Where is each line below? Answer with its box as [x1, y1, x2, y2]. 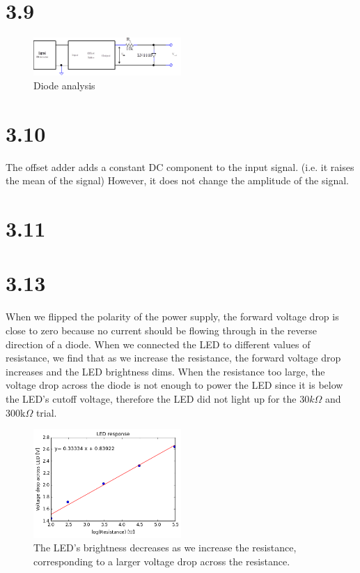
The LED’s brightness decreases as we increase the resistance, [33, 540, 297, 555]
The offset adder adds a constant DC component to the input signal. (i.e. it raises [6, 159, 354, 174]
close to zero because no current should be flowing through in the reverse [6, 323, 317, 337]
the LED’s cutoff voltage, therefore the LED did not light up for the [6, 391, 297, 405]
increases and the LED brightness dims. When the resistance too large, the [6, 364, 325, 378]
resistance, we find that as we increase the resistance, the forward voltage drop [6, 350, 341, 365]
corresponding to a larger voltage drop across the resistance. [33, 553, 290, 568]
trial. [36, 405, 57, 419]
